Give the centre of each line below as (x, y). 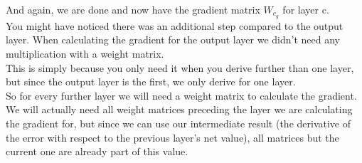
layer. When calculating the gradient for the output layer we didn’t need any (173, 40)
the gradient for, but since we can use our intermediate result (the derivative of (179, 123)
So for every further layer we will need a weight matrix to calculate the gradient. (181, 95)
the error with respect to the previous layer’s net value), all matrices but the (172, 137)
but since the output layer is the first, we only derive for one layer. (151, 81)
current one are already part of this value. (97, 151)
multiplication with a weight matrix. (85, 54)
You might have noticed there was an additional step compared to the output (175, 25)
